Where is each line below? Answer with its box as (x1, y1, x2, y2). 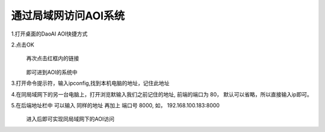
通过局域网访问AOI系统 (11, 9, 125, 22)
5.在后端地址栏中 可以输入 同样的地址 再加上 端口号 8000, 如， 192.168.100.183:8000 (11, 101, 220, 108)
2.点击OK (11, 41, 34, 48)
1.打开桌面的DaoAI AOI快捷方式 (11, 30, 88, 37)
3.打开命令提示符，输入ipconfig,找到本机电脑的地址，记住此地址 (11, 80, 170, 87)
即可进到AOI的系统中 (26, 68, 78, 75)
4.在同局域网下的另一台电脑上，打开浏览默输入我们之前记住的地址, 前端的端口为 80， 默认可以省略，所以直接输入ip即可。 (11, 90, 312, 98)
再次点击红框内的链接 (26, 55, 79, 62)
